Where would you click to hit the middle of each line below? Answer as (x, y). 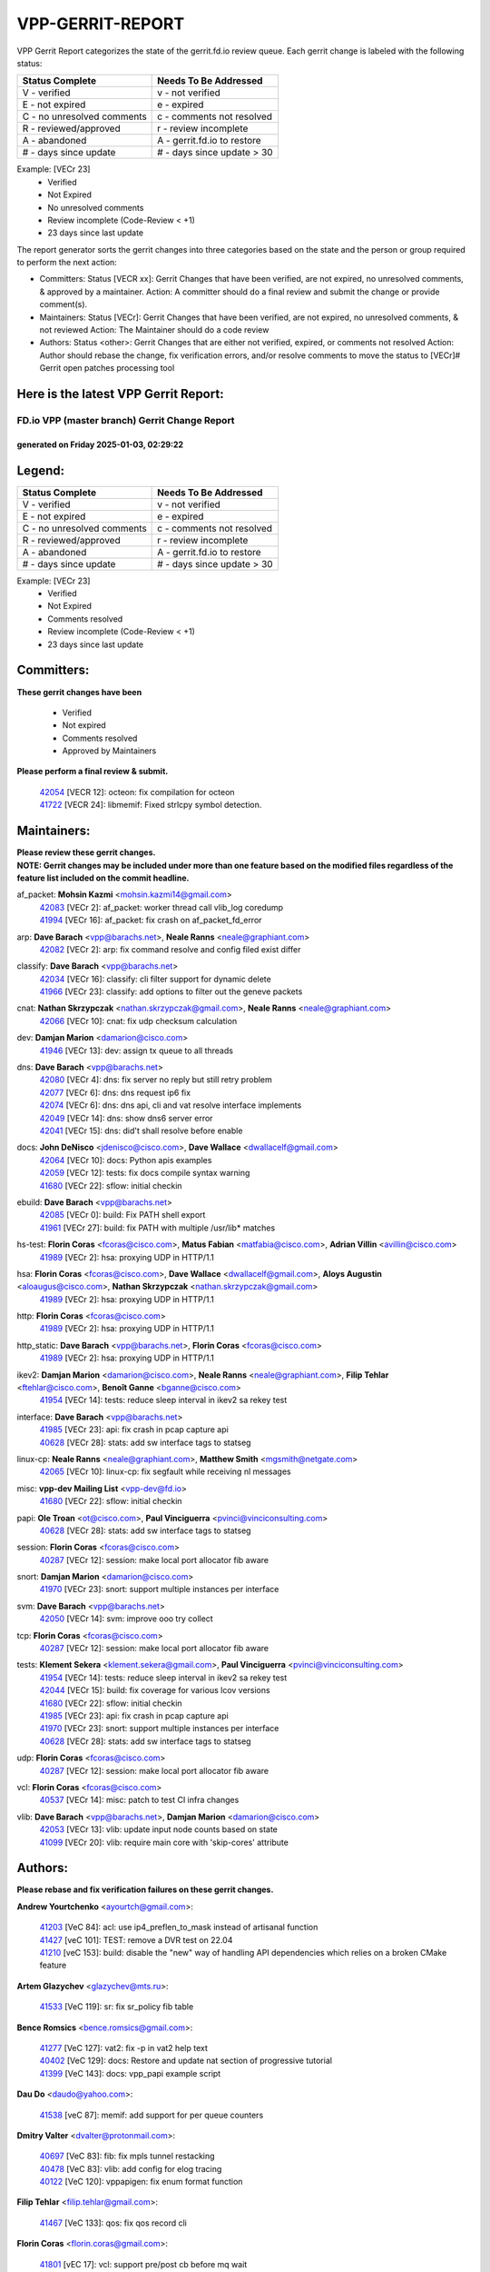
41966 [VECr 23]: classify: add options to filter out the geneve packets (171, 992)
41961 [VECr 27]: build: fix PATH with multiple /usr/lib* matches (157, 1228)
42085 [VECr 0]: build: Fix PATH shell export (122, 1215)
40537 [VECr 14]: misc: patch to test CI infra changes (139, 1800)
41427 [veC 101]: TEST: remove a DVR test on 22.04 (136, 1939)
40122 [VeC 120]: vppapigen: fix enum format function (141, 2182)
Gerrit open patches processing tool (107, 368)
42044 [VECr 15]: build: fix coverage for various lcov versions (155, 1690)
